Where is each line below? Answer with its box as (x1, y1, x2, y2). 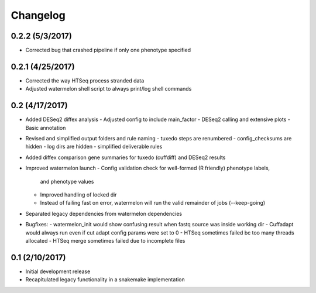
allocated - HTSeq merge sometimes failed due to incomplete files (25, 237, 186, 244)
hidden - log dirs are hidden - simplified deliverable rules (25, 143, 163, 150)
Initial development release (25, 268, 91, 275)
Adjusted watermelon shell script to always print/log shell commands (25, 85, 192, 92)
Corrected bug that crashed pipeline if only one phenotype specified (25, 47, 191, 54)
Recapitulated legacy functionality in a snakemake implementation (25, 276, 186, 283)
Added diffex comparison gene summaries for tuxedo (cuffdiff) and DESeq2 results (25, 154, 226, 161)
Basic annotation (25, 124, 66, 131)
